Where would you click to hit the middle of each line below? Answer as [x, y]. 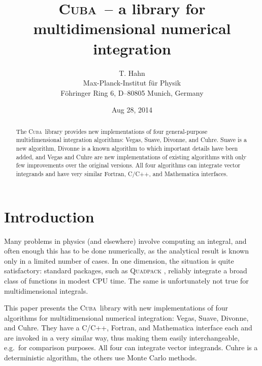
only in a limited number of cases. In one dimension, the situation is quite [119, 260]
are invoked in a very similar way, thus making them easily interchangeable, [122, 337]
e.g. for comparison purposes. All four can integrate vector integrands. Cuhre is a [131, 347]
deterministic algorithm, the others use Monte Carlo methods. [101, 358]
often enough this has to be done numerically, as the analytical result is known [126, 251]
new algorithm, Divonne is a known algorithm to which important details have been [127, 148]
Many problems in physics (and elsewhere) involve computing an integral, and [125, 241]
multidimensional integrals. [46, 290]
